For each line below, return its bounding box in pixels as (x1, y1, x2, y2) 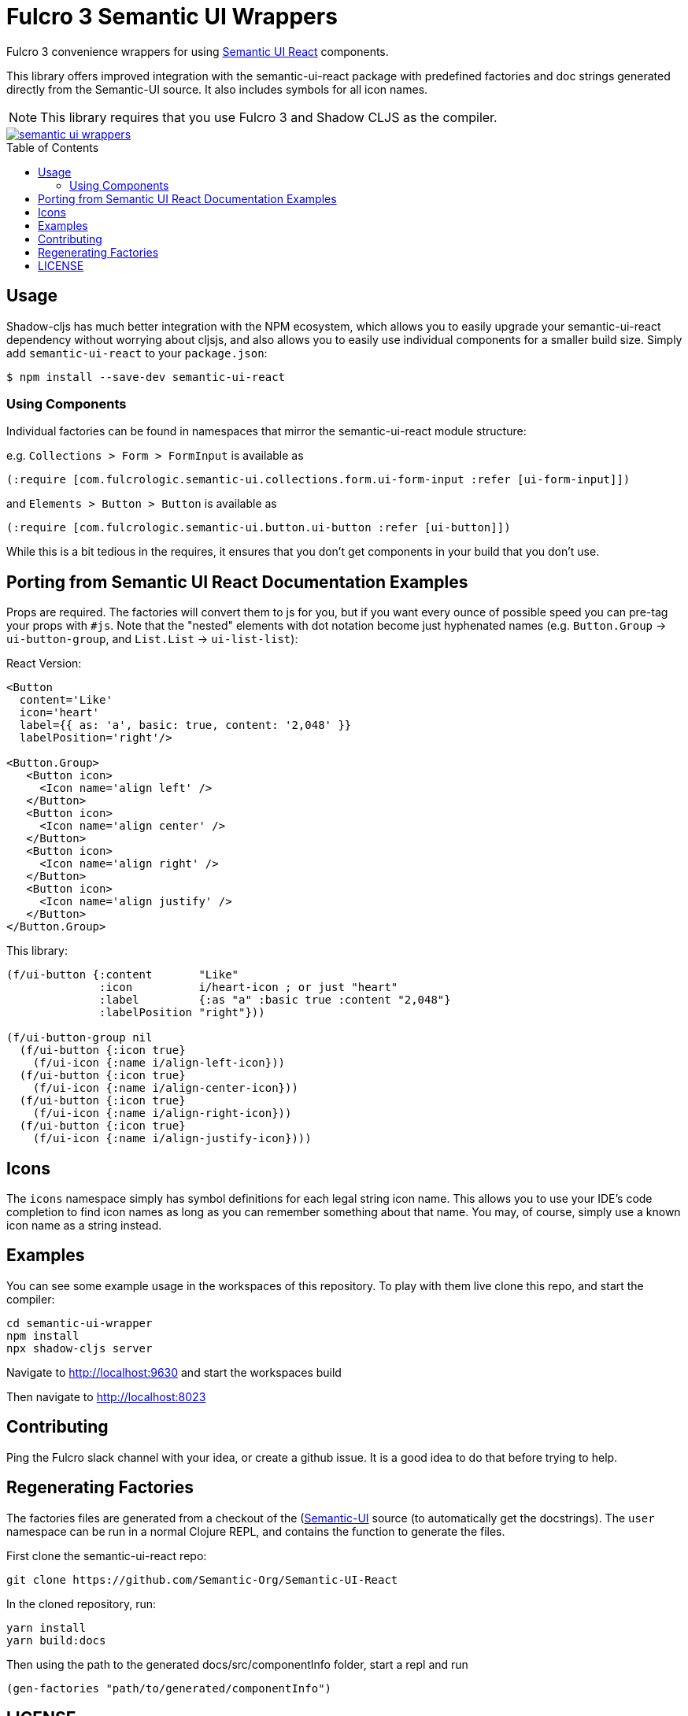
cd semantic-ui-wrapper (6, 1316, 153, 1330)
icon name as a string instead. (6, 1219, 162, 1233)
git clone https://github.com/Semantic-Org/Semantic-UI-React (6, 1573, 398, 1586)
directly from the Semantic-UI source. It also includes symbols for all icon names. (6, 82, 428, 96)
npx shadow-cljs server (6, 1341, 153, 1355)
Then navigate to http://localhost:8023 (6, 1389, 206, 1403)
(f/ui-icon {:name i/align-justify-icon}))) (32, 1132, 312, 1145)
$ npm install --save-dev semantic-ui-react (6, 370, 286, 383)
